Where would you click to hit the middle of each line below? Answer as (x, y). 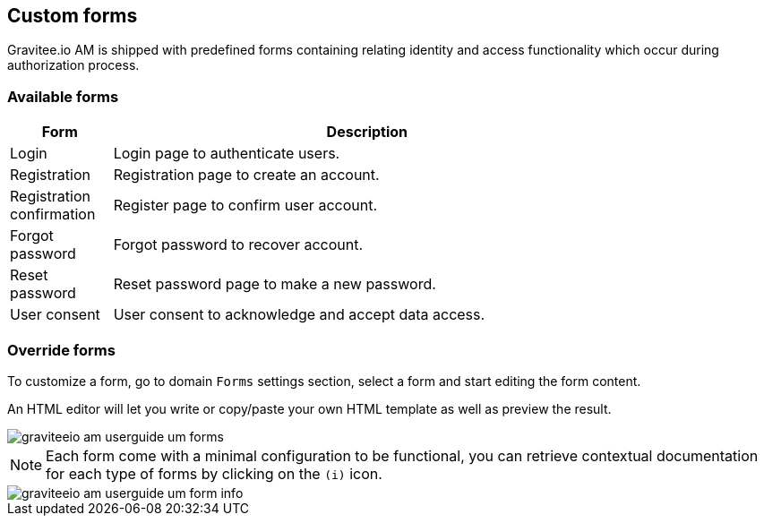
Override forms (61, 350)
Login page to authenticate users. (227, 154)
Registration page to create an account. (246, 175)
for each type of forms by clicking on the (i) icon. (214, 473)
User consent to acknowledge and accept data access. (299, 315)
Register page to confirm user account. (245, 206)
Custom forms (73, 16)
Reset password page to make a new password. (275, 284)
